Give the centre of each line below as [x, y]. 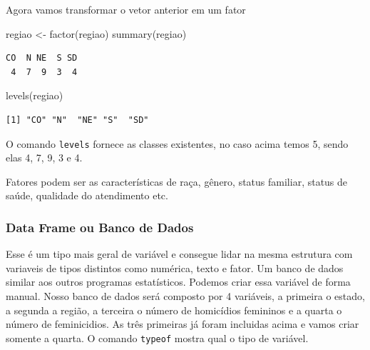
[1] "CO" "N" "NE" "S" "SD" [77, 120]
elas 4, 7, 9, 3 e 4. [44, 157]
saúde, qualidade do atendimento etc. [87, 195]
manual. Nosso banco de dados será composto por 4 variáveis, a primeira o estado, [185, 296]
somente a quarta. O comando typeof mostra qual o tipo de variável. [157, 337]
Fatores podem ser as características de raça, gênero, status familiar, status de [177, 181]
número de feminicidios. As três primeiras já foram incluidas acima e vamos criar [183, 324]
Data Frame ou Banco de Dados [100, 227]
